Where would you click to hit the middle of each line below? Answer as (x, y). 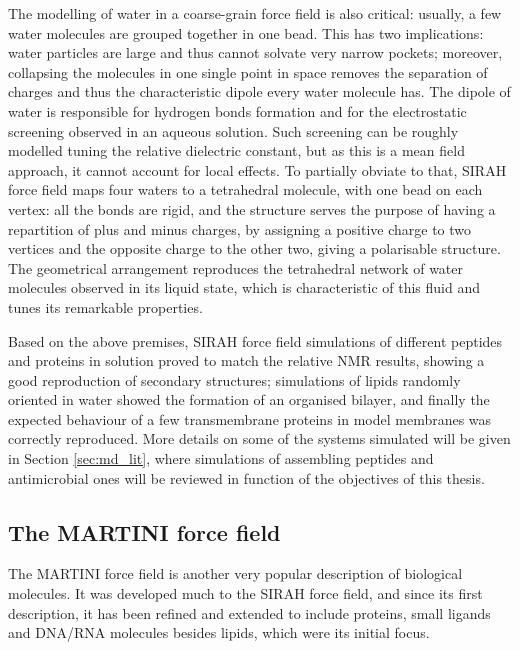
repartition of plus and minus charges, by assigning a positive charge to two (240, 228)
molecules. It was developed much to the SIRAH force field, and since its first (245, 593)
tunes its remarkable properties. (105, 306)
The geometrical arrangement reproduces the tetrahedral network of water (236, 267)
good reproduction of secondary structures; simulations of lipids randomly (234, 379)
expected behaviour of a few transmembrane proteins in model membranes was (250, 418)
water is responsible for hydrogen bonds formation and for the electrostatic (237, 110)
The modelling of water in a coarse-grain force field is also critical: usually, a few (255, 13)
